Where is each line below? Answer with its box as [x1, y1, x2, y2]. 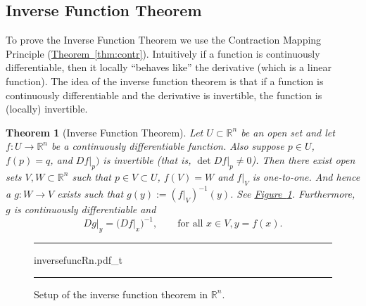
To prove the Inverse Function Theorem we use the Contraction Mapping [6, 32, 322, 47]
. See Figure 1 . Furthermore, [230, 186, 355, 201]
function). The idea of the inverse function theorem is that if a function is [6, 73, 324, 88]
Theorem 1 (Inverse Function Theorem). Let [6, 125, 203, 139]
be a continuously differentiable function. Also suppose [51, 139, 284, 153]
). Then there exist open [251, 152, 355, 167]
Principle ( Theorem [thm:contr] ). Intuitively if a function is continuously [6, 46, 320, 60]
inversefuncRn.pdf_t [34, 252, 122, 267]
